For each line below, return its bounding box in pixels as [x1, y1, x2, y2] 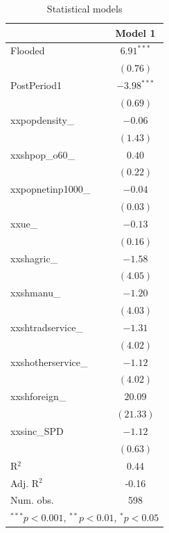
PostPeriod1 [10, 78, 62, 93]
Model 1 [115, 25, 156, 40]
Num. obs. [10, 493, 54, 507]
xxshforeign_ [10, 389, 66, 404]
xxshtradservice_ [10, 319, 83, 334]
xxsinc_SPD [10, 424, 64, 438]
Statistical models [46, 1, 123, 15]
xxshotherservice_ [10, 354, 88, 369]
